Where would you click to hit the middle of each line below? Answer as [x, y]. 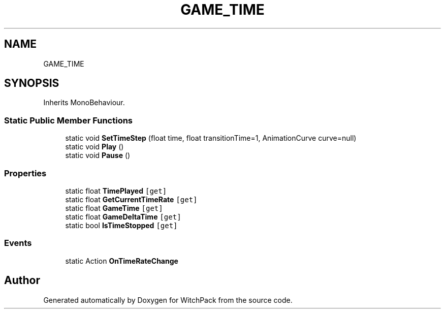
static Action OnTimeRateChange [122, 261]
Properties [25, 173]
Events [18, 243]
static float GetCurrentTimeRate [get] [131, 199]
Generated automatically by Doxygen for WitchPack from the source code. [168, 300]
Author [22, 280]
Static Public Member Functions [69, 120]
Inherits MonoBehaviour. [84, 103]
